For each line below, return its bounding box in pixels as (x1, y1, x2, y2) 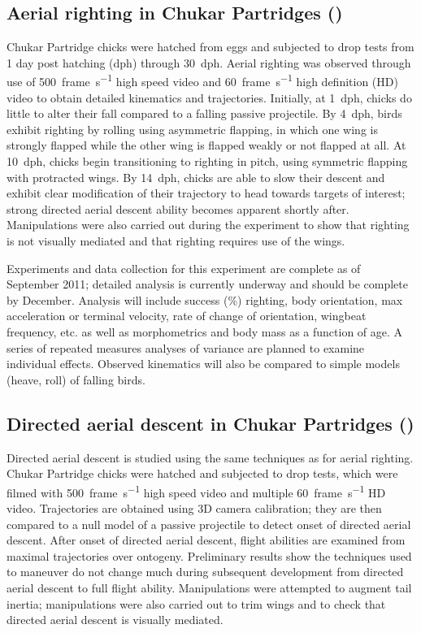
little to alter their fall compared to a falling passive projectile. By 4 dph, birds (7, 105, 402, 122)
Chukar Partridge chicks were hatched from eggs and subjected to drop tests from (7, 38, 414, 55)
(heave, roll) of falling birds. (7, 371, 145, 388)
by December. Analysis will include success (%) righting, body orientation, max (7, 291, 403, 308)
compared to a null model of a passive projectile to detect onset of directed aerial (7, 515, 411, 532)
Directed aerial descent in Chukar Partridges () (7, 410, 414, 436)
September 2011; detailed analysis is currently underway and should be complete (7, 275, 408, 293)
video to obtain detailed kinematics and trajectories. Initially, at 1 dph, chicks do (7, 89, 412, 106)
